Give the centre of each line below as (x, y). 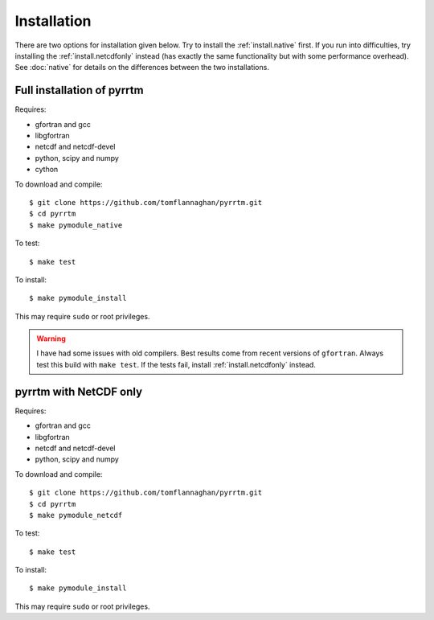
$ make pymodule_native (76, 225)
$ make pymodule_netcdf (76, 515)
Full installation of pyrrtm (79, 90)
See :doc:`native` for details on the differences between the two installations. (142, 68)
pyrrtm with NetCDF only (79, 391)
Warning (51, 339)
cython (47, 170)
